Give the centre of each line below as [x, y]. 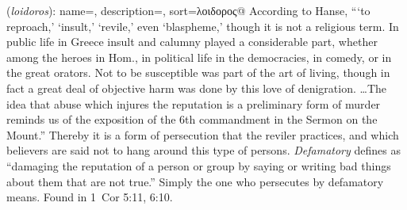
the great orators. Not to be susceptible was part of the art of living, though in [198, 73]
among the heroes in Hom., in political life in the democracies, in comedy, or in [199, 57]
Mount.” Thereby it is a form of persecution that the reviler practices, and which [203, 134]
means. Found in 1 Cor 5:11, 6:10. [90, 197]
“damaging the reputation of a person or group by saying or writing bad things [199, 165]
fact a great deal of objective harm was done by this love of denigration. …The [197, 88]
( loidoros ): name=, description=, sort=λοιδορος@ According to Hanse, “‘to [188, 10]
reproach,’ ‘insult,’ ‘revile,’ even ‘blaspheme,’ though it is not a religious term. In [203, 26]
